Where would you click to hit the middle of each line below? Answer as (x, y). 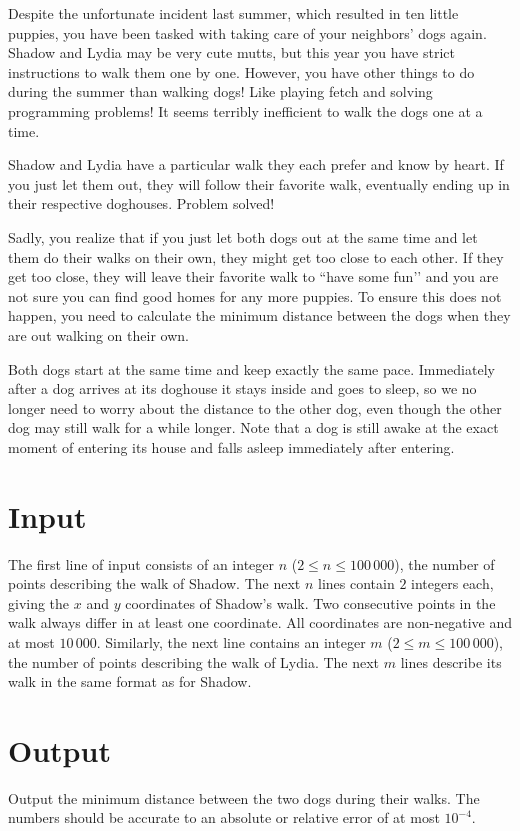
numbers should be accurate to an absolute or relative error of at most (224, 817)
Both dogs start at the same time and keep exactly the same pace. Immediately (251, 368)
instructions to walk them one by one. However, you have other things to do (241, 71)
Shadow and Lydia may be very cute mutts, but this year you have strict (231, 52)
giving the (39, 602)
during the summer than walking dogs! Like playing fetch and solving (220, 91)
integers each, (452, 583)
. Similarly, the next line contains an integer (231, 641)
